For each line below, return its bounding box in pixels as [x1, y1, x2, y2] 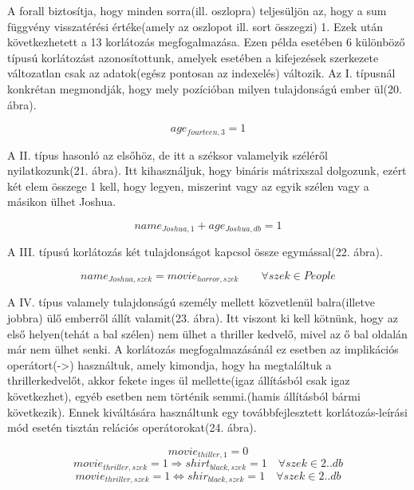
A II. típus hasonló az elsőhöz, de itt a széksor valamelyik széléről [7, 146, 328, 163]
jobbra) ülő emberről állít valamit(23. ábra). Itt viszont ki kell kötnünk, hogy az [7, 310, 398, 326]
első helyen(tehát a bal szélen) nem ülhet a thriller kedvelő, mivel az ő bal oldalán [7, 325, 408, 342]
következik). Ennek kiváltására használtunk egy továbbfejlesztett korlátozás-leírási [7, 403, 408, 420]
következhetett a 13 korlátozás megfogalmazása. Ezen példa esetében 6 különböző [7, 34, 405, 50]
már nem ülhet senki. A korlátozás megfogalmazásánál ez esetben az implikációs [7, 341, 399, 358]
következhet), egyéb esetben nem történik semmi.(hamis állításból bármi [7, 388, 361, 405]
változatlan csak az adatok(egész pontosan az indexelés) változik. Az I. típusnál [7, 65, 396, 81]
